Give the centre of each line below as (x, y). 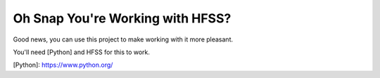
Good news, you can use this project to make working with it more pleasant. (123, 39)
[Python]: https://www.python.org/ (63, 65)
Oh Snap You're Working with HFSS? (122, 18)
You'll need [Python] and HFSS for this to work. (82, 52)
